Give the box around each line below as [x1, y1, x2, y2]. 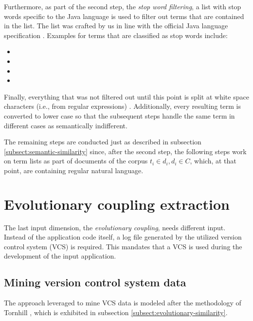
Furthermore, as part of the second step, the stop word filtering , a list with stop [4, 1, 241, 11]
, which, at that [190, 156, 236, 166]
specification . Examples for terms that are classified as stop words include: [4, 30, 228, 40]
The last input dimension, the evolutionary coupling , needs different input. [4, 222, 226, 232]
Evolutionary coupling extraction [4, 194, 230, 214]
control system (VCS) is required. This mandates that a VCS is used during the [4, 241, 242, 251]
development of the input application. [4, 251, 116, 261]
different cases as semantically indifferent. [4, 120, 127, 130]
